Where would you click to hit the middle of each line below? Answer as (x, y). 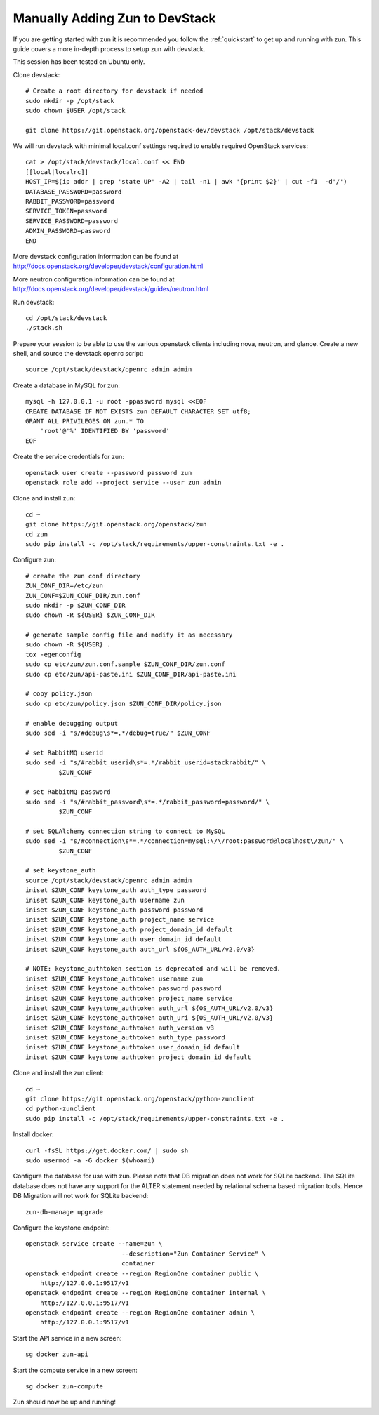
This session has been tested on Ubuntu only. (79, 62)
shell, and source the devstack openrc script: (78, 354)
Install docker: (33, 1134)
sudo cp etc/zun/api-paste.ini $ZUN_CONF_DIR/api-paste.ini (131, 674)
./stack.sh (44, 328)
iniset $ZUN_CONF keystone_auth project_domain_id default (129, 929)
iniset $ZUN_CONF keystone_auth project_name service (120, 920)
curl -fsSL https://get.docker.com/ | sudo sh (107, 1150)
